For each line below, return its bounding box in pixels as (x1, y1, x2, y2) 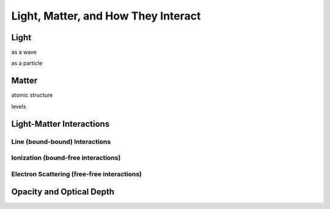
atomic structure (11, 91, 53, 99)
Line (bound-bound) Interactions (11, 137, 111, 146)
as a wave (11, 49, 37, 56)
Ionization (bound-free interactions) (11, 154, 121, 162)
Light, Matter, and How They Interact (11, 9, 201, 23)
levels (11, 102, 26, 110)
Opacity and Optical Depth (11, 186, 115, 197)
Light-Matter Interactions (11, 119, 110, 129)
